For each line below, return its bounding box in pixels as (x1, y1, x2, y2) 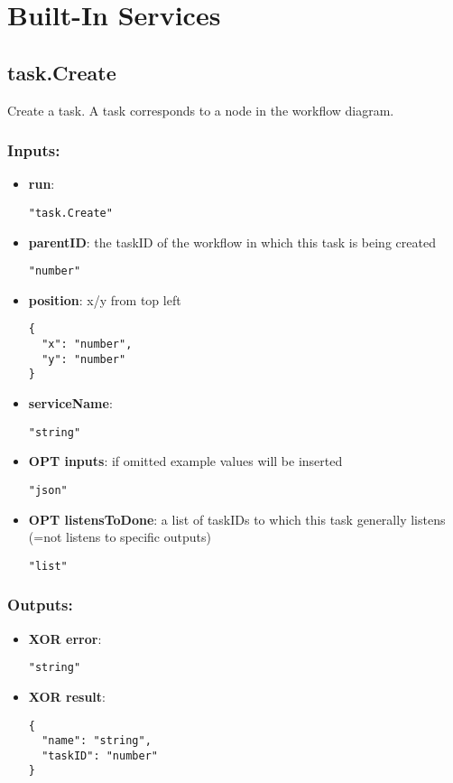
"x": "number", (42, 338, 133, 351)
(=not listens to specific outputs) (28, 527, 211, 546)
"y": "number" (42, 352, 126, 366)
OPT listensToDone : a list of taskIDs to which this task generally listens (28, 509, 446, 528)
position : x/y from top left (28, 290, 181, 309)
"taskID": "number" (42, 749, 158, 762)
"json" (28, 483, 68, 497)
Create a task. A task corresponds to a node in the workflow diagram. (7, 100, 394, 119)
